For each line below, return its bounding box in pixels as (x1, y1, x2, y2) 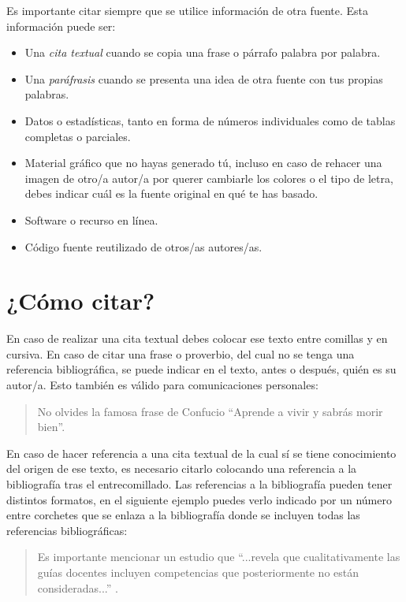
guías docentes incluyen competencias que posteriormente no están (37, 563, 359, 580)
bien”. (37, 418, 65, 435)
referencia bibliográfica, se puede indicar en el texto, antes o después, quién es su (6, 361, 397, 377)
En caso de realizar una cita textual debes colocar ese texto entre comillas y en (6, 330, 388, 347)
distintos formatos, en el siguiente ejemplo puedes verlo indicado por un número (6, 491, 392, 507)
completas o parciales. (24, 128, 131, 144)
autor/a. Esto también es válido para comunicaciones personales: (6, 377, 318, 393)
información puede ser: (6, 17, 116, 34)
